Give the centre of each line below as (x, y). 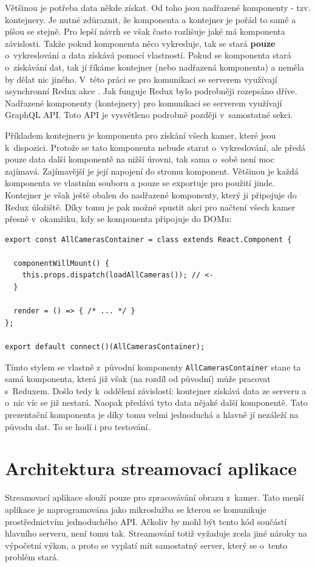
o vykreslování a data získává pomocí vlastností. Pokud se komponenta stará (148, 55)
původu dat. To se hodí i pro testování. (78, 426)
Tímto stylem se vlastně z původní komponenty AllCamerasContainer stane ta (153, 367)
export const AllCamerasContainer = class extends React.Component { (148, 239)
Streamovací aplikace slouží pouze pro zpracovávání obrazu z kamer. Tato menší (154, 497)
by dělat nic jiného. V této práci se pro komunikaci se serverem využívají (141, 79)
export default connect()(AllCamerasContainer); (105, 347)
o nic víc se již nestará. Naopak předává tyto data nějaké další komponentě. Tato (156, 402)
